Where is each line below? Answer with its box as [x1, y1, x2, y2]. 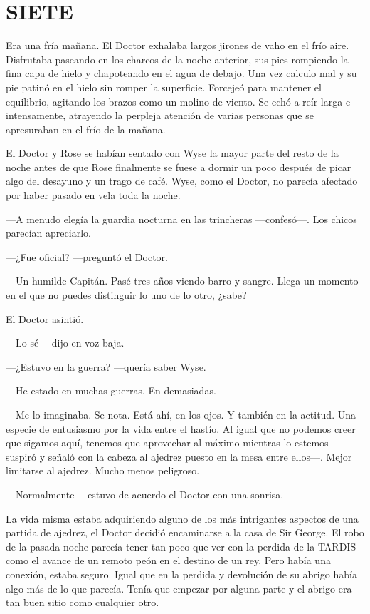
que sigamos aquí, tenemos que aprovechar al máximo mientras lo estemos [6, 435, 329, 450]
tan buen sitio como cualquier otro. [6, 595, 159, 610]
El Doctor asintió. [6, 311, 84, 326]
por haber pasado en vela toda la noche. [6, 188, 181, 203]
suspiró [6, 449, 36, 464]
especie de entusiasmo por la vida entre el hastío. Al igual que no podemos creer [6, 421, 356, 436]
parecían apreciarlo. [6, 225, 91, 240]
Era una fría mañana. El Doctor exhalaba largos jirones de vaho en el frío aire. [6, 38, 349, 53]
